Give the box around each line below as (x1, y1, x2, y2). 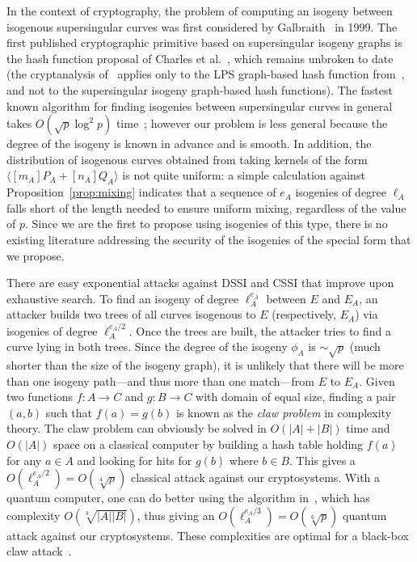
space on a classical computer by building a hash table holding (53, 436, 364, 453)
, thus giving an (137, 506, 215, 523)
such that (45, 404, 93, 420)
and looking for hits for (77, 451, 192, 468)
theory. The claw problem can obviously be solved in (6, 420, 267, 437)
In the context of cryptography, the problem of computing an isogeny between (6, 2, 393, 19)
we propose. (6, 247, 65, 264)
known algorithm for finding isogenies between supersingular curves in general (6, 97, 393, 114)
